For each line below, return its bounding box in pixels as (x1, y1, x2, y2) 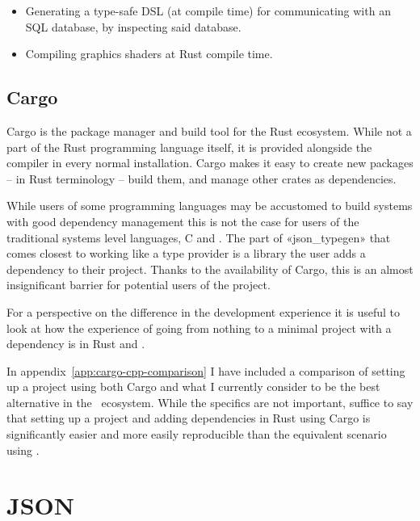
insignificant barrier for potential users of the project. (6, 276, 271, 293)
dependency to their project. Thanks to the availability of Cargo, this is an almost (6, 260, 414, 277)
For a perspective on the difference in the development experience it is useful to (6, 303, 401, 320)
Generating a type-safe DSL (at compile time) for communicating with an (25, 2, 391, 19)
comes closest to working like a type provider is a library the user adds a (6, 245, 366, 262)
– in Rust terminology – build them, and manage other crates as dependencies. (6, 170, 397, 187)
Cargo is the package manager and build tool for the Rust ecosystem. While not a (6, 122, 412, 139)
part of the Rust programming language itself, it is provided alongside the (6, 138, 372, 155)
